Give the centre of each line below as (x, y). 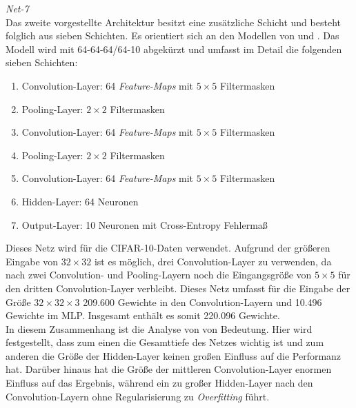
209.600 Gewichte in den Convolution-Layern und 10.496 (202, 302)
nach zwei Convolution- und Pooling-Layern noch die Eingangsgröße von (159, 275)
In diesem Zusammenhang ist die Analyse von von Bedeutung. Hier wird (159, 328)
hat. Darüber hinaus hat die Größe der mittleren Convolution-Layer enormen (169, 369)
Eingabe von (32, 261)
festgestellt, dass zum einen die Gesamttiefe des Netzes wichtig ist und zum (165, 342)
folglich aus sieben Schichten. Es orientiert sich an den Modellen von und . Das (172, 35)
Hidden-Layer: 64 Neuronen (80, 201)
